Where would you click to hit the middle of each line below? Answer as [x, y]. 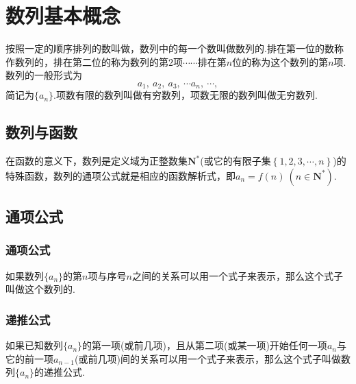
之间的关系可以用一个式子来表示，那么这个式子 [237, 275]
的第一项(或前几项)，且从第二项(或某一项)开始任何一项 [205, 345]
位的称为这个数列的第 [280, 61]
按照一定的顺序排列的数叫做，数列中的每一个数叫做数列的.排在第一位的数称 [175, 48]
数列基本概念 [63, 15]
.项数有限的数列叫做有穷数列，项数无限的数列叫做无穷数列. [186, 95]
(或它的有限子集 [236, 161]
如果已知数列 [34, 345]
